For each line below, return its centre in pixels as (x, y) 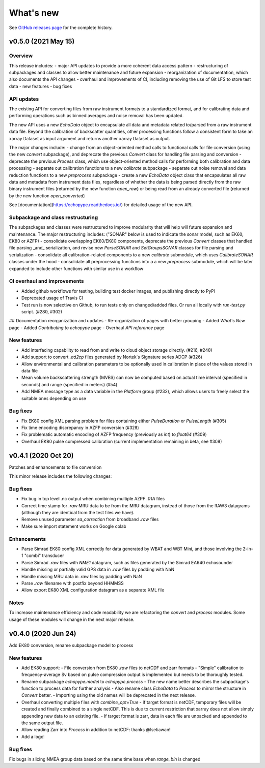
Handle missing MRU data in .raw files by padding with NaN (82, 576)
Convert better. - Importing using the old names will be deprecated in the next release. (109, 695)
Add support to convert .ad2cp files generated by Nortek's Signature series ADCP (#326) (112, 357)
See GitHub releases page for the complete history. (61, 28)
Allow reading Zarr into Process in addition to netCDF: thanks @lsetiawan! (96, 730)
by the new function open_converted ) (47, 196)
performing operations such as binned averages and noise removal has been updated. (96, 116)
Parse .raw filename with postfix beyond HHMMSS (72, 583)
